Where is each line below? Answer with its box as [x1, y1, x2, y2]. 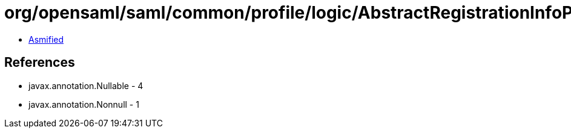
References [4, 55, 75, 70]
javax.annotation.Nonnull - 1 [28, 99, 139, 110]
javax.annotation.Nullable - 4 [28, 80, 144, 91]
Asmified [28, 34, 64, 45]
